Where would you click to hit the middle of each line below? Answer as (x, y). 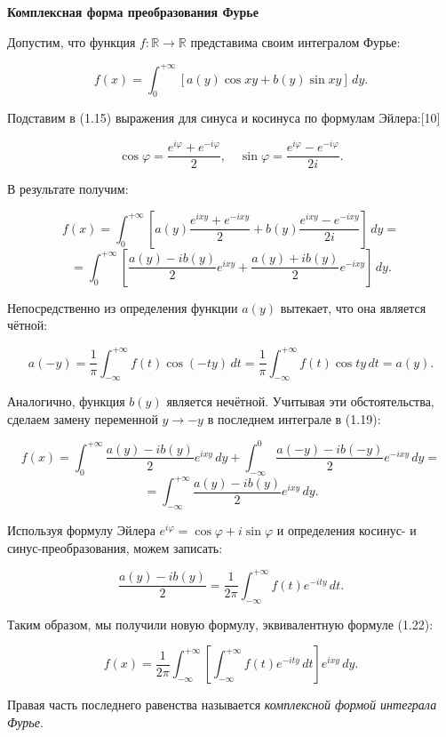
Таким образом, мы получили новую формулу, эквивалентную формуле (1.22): (220, 624)
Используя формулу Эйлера (81, 530)
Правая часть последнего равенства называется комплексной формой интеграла (222, 705)
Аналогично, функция (66, 401)
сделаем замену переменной (83, 418)
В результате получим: (68, 189)
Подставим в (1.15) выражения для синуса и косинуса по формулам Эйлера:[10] (224, 118)
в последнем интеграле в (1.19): (294, 418)
